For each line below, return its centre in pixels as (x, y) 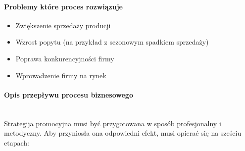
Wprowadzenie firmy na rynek (61, 75)
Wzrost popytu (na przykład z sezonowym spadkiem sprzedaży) (112, 42)
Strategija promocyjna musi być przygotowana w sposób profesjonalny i (113, 123)
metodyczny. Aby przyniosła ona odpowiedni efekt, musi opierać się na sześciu (123, 133)
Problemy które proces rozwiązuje (63, 6)
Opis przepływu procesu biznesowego (69, 94)
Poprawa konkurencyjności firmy (65, 58)
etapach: (17, 142)
